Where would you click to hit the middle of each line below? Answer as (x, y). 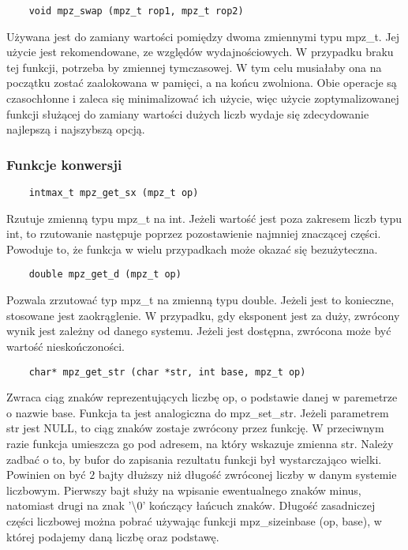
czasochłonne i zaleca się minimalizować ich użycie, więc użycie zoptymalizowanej (203, 98)
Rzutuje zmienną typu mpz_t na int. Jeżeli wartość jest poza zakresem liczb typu (204, 218)
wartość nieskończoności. (66, 346)
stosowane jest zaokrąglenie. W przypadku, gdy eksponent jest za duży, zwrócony (203, 315)
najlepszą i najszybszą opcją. (76, 129)
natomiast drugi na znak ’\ (72, 505)
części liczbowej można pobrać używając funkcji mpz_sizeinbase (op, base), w (194, 520)
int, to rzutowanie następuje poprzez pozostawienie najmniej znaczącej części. (194, 234)
